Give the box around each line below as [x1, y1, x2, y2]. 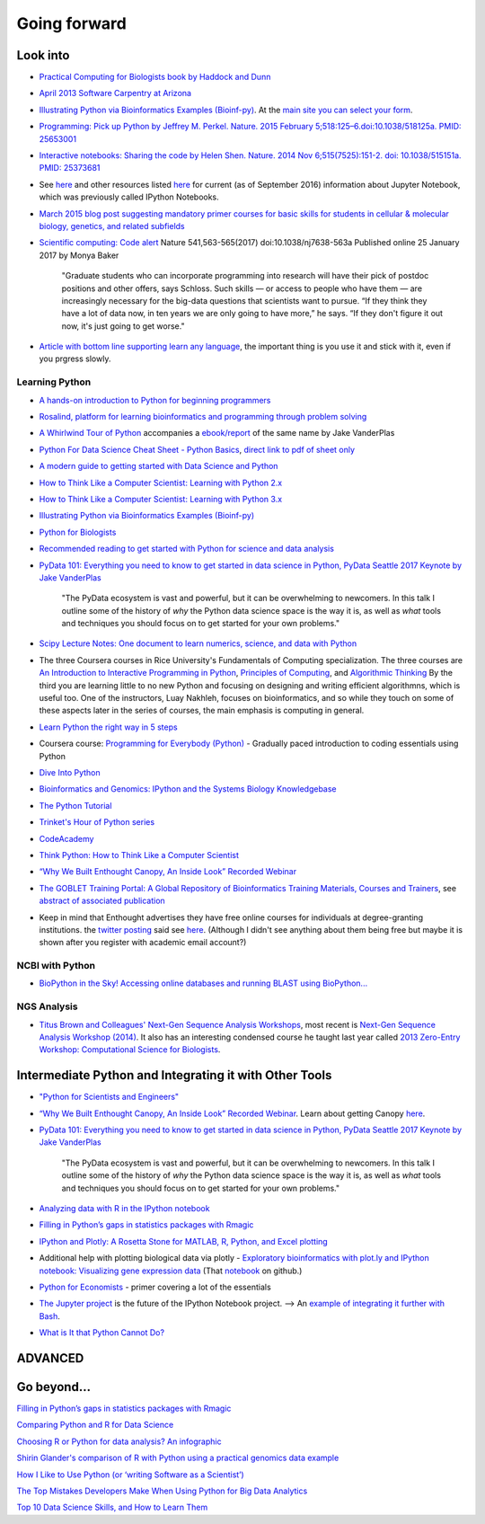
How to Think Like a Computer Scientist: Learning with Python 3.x [39, 493, 283, 504]
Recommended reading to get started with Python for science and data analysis [39, 544, 334, 554]
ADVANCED [16, 1351, 84, 1366]
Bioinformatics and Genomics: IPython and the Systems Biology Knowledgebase [39, 784, 337, 794]
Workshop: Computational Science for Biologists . [39, 1044, 221, 1055]
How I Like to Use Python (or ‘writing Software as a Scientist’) [16, 1469, 244, 1480]
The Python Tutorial [39, 800, 112, 811]
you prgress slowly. [39, 353, 111, 364]
